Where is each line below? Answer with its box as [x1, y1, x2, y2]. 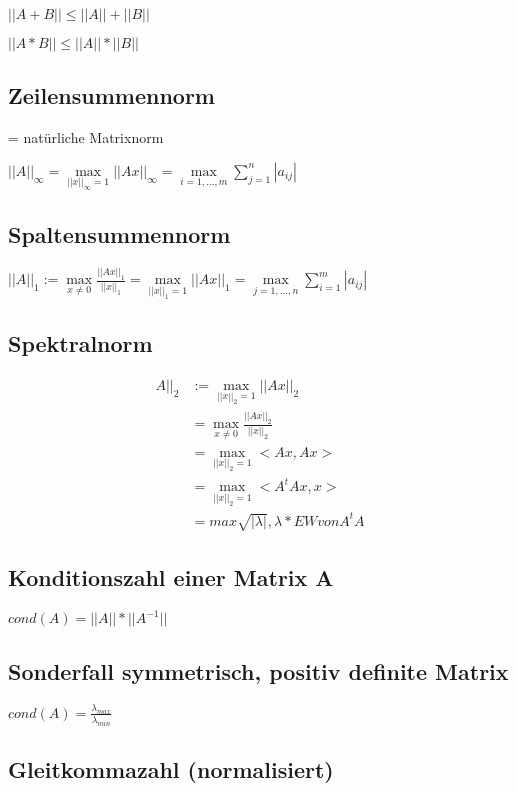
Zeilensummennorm [8, 80, 215, 111]
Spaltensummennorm [8, 219, 231, 250]
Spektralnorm [8, 328, 153, 358]
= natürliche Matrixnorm [8, 127, 164, 148]
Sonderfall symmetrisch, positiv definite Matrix [8, 655, 509, 686]
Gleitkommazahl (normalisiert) [8, 754, 334, 785]
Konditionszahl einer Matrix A [8, 562, 334, 593]
